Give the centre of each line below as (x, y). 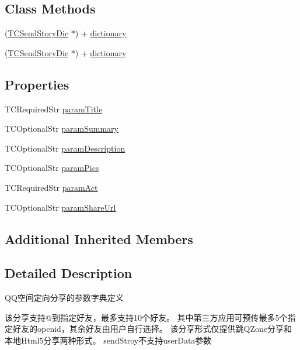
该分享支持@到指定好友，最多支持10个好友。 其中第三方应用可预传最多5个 (146, 317)
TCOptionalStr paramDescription (65, 148)
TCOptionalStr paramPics (52, 168)
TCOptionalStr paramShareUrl (60, 207)
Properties (37, 84)
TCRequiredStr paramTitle (54, 109)
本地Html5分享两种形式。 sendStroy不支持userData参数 (108, 340)
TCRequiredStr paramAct (51, 187)
